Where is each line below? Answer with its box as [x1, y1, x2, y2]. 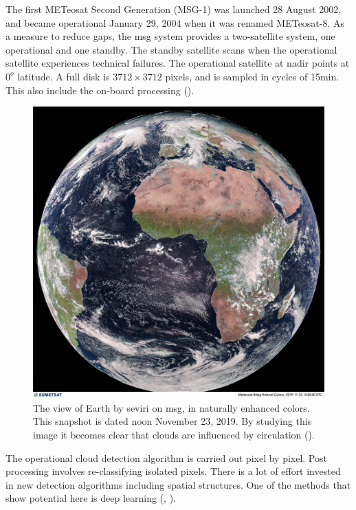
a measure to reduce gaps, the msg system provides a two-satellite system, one [5, 29, 335, 43]
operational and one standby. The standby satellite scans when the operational [5, 42, 337, 56]
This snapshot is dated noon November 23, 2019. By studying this [33, 414, 312, 428]
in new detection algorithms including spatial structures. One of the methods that [5, 477, 351, 491]
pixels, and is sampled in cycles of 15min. [165, 69, 340, 83]
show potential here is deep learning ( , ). [5, 491, 176, 505]
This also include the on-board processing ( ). [5, 82, 194, 97]
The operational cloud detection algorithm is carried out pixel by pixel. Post [5, 450, 327, 465]
